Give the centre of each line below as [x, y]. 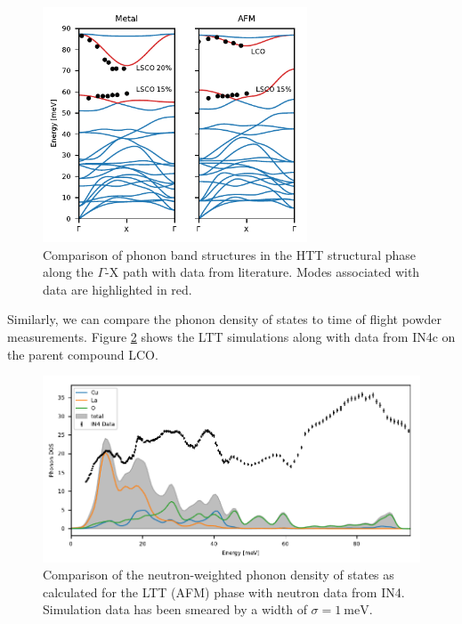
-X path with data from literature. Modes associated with [263, 272]
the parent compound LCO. [83, 354]
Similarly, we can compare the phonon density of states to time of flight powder [225, 319]
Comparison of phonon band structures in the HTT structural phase [230, 254]
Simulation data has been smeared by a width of [175, 609]
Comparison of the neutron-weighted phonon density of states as [219, 575]
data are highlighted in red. [118, 289]
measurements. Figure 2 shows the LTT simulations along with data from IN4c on [231, 337]
